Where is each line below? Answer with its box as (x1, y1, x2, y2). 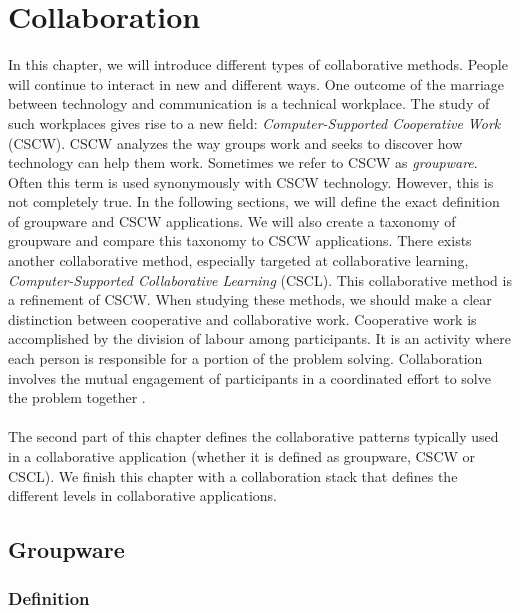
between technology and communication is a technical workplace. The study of (8, 93, 490, 114)
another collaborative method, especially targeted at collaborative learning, (8, 250, 469, 271)
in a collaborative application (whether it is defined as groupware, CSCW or (8, 446, 476, 466)
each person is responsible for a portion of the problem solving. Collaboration (8, 348, 483, 369)
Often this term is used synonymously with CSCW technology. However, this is (8, 171, 494, 192)
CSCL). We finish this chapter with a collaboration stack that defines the (8, 465, 458, 486)
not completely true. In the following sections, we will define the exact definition (8, 191, 500, 212)
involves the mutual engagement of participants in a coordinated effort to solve (8, 367, 491, 388)
